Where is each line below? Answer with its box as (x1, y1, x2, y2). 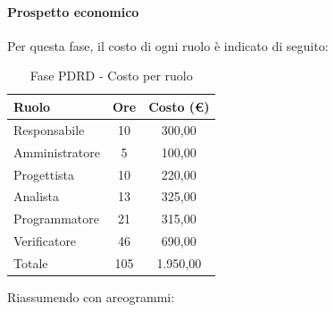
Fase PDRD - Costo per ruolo (29, 66, 193, 85)
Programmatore (13, 209, 99, 228)
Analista (13, 187, 60, 206)
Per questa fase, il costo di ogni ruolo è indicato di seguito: (7, 36, 329, 55)
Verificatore (13, 232, 77, 250)
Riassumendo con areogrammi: (7, 287, 175, 306)
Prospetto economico (7, 2, 139, 21)
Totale (13, 253, 48, 272)
